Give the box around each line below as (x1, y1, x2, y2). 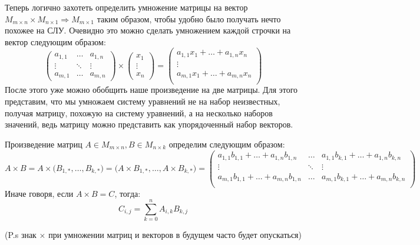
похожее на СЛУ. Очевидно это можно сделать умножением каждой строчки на (5, 24, 291, 36)
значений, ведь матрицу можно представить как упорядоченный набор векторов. (5, 118, 293, 130)
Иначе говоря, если (5, 187, 74, 199)
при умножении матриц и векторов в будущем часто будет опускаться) (48, 229, 302, 241)
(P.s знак (5, 229, 37, 241)
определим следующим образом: (168, 137, 285, 150)
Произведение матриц (5, 137, 82, 150)
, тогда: (114, 187, 141, 199)
